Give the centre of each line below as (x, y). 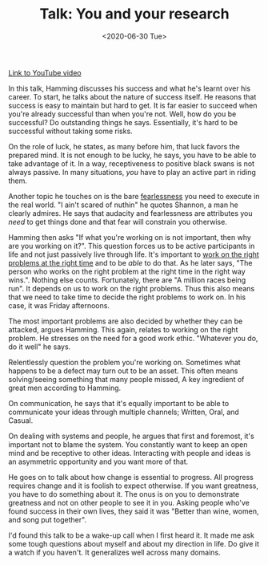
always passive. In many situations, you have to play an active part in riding (132, 172)
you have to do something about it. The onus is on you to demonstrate (124, 494)
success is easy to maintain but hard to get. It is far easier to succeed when (133, 105)
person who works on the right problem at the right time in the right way (127, 271)
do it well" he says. (40, 347)
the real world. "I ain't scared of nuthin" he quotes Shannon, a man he (123, 205)
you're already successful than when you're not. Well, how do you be (122, 114)
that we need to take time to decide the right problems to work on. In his (127, 297)
